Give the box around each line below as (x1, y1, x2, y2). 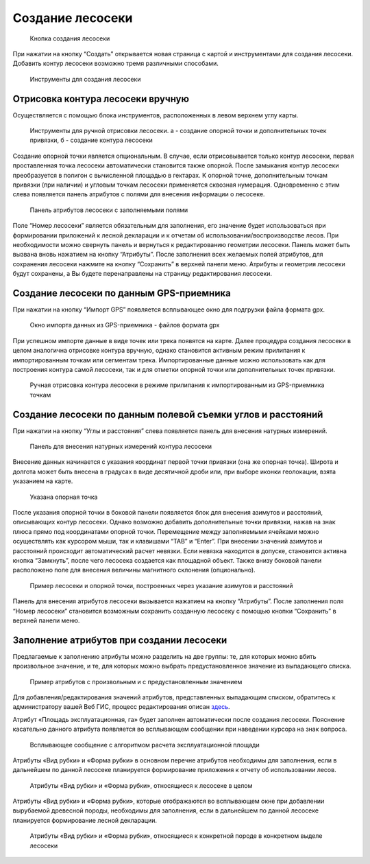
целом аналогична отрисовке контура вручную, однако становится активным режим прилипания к (12, 347, 306, 355)
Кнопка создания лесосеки (29, 34, 110, 43)
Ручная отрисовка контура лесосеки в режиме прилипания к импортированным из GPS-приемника (29, 381, 325, 389)
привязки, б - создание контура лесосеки (29, 136, 153, 144)
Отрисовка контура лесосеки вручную (12, 93, 190, 104)
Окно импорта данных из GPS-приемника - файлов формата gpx (29, 321, 220, 329)
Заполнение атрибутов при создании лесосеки (12, 634, 227, 646)
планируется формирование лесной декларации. (12, 816, 158, 824)
